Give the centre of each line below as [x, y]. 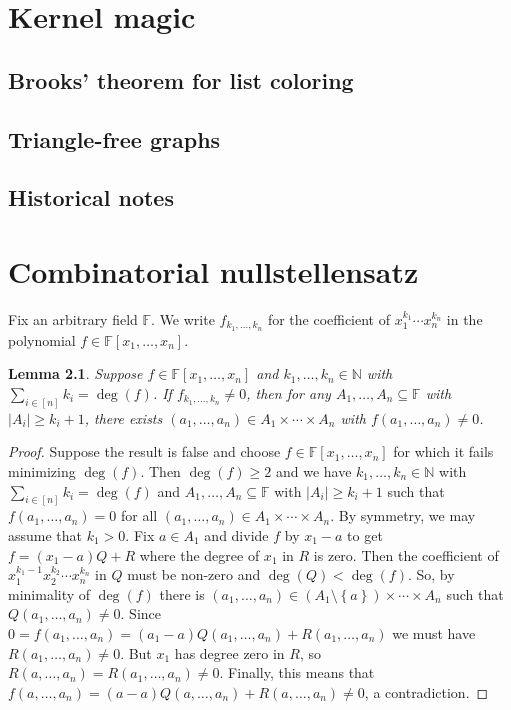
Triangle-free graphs [114, 138]
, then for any [288, 392]
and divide [236, 534]
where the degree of [199, 554]
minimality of [49, 593]
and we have [313, 470]
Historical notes [91, 197]
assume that [45, 534]
